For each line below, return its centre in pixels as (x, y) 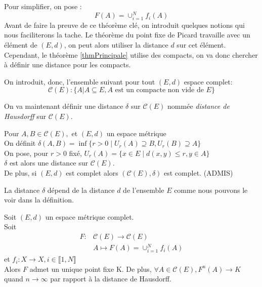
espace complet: (208, 81)
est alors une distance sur (49, 163)
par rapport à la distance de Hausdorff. (111, 279)
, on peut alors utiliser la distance (116, 45)
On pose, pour (26, 153)
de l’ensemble (144, 190)
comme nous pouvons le (211, 190)
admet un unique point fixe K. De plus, (91, 269)
